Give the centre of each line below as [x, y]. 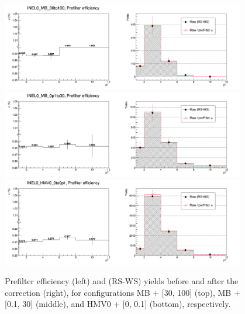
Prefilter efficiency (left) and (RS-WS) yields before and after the [122, 281]
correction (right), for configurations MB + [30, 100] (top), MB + [123, 292]
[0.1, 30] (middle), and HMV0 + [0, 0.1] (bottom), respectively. [118, 304]
